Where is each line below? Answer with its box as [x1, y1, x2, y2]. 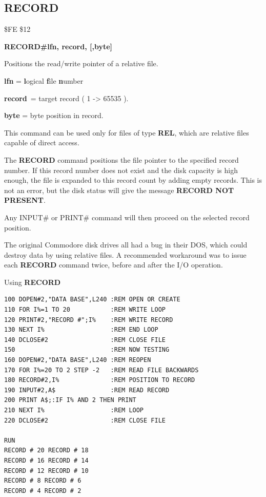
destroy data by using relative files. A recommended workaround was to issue [4, 249, 247, 260]
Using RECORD [4, 276, 61, 287]
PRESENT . [4, 195, 46, 205]
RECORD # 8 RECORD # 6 [4, 477, 81, 485]
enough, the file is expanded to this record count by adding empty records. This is [4, 175, 262, 185]
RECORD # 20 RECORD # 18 [4, 447, 89, 454]
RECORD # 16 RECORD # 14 [4, 456, 89, 464]
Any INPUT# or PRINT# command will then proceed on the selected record [4, 212, 250, 222]
